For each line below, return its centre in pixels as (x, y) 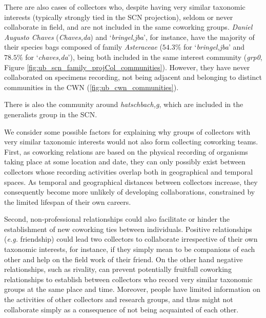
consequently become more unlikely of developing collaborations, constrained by (130, 192)
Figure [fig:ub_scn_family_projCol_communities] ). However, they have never (127, 67)
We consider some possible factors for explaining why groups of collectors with (127, 131)
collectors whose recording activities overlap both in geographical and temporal (129, 171)
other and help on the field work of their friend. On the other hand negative (124, 259)
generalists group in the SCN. (51, 114)
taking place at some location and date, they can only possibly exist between (125, 162)
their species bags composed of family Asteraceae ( (83, 47)
